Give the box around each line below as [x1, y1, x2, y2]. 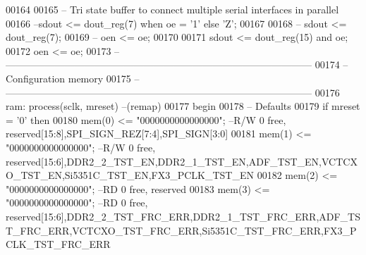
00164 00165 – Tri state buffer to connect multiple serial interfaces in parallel [6, 2, 339, 16]
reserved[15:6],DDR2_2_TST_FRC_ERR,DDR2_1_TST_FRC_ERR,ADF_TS [6, 209, 361, 223]
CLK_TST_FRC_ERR [6, 237, 111, 251]
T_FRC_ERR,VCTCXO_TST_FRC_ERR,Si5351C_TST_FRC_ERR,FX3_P [6, 223, 357, 237]
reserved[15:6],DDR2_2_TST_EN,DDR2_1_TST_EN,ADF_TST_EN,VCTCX [6, 154, 358, 168]
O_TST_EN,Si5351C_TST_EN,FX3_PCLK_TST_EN [6, 168, 254, 182]
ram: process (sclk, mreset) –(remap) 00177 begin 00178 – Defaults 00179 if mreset [6, 99, 360, 113]
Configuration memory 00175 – [6, 70, 140, 85]
